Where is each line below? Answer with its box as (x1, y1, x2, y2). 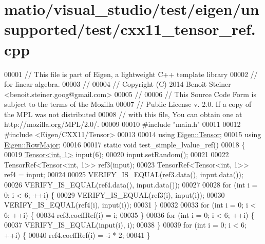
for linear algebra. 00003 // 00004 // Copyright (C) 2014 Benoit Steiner (4, 79, 231, 89)
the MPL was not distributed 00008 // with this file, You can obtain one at (4, 108, 242, 119)
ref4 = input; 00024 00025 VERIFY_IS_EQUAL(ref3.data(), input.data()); (4, 169, 243, 180)
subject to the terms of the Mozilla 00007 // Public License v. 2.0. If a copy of (4, 99, 252, 109)
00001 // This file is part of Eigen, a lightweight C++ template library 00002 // (4, 68, 258, 79)
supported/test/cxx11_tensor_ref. (4, 18, 256, 40)
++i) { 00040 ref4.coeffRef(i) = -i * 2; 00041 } (4, 230, 150, 240)
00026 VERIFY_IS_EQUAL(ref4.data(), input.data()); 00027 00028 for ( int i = (4, 179, 258, 190)
